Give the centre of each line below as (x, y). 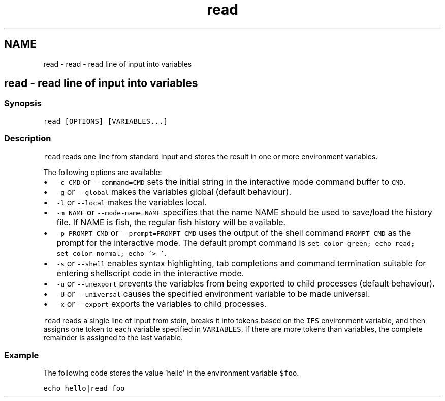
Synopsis (23, 104)
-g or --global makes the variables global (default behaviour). (174, 192)
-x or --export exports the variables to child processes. (162, 304)
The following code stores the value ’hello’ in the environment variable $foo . (171, 373)
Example (22, 355)
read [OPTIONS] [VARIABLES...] (105, 121)
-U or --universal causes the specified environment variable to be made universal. (213, 293)
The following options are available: (103, 172)
